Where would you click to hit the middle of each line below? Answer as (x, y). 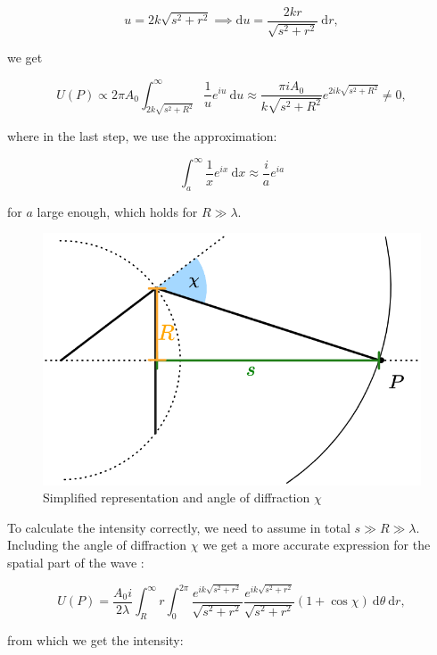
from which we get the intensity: (95, 640)
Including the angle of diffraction (97, 545)
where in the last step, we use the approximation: (142, 135)
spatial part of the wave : (76, 563)
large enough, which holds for (117, 211)
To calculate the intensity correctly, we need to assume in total (179, 527)
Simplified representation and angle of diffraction (177, 497)
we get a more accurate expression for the (317, 545)
